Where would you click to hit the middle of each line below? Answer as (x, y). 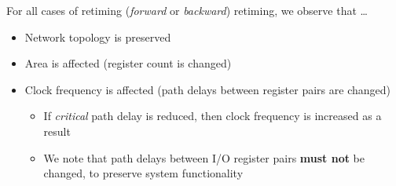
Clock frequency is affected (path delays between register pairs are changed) (207, 89)
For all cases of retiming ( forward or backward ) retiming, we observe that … (187, 10)
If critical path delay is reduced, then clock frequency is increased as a (213, 116)
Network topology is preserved (98, 36)
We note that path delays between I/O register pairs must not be (204, 157)
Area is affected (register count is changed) (128, 63)
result (57, 131)
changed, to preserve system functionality (143, 173)
